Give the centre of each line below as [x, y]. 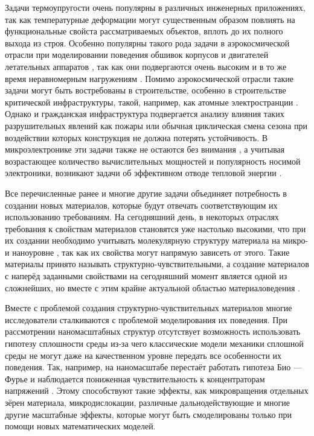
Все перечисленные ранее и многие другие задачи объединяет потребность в [146, 193]
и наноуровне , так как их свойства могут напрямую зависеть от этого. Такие [147, 252]
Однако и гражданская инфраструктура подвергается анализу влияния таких [145, 114]
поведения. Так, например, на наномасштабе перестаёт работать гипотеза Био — [153, 367]
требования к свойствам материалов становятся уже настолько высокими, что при [155, 228]
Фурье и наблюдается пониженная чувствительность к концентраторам [135, 378]
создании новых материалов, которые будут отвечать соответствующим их [141, 205]
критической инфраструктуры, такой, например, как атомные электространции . [152, 102]
